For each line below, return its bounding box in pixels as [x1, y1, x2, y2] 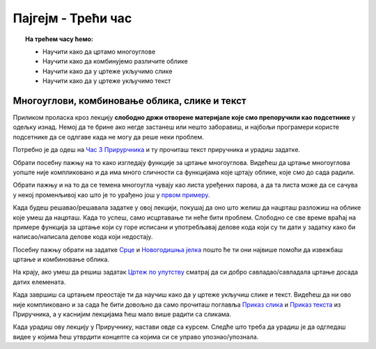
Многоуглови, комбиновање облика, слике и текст [13, 95, 246, 107]
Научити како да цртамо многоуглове [42, 47, 156, 56]
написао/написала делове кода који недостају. [13, 233, 153, 241]
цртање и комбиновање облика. [13, 255, 109, 264]
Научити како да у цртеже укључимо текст [42, 77, 171, 85]
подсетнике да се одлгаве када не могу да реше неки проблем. [13, 132, 205, 141]
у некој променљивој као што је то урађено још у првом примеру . [13, 190, 210, 199]
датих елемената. [13, 277, 66, 286]
